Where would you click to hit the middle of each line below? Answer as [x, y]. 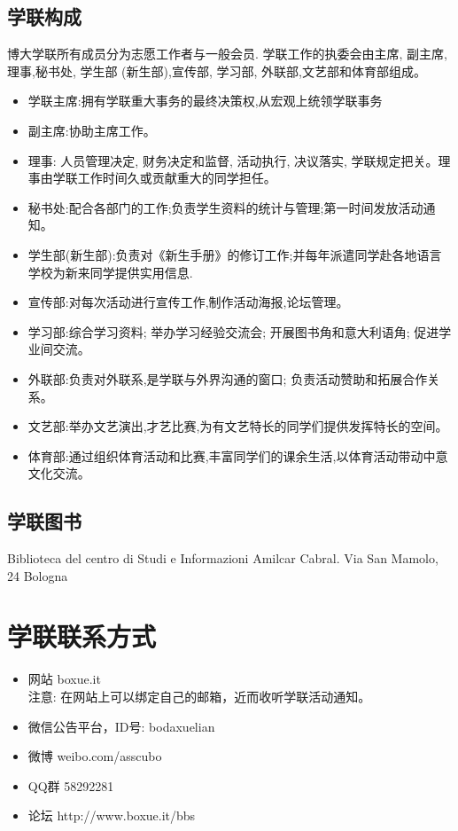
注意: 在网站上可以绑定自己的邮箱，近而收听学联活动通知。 [199, 696]
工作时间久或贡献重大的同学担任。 [177, 178]
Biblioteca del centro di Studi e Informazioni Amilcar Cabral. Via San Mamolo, [223, 558]
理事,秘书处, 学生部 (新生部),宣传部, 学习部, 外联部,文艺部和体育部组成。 [217, 71]
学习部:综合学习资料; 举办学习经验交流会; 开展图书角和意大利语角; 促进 [233, 331]
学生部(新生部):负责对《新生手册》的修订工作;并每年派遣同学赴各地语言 [235, 254]
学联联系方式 [82, 636]
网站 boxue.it [64, 679]
